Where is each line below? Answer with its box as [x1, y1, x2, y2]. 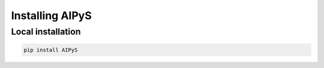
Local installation [11, 26, 81, 37]
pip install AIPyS [23, 47, 78, 53]
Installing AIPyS [11, 9, 92, 22]
